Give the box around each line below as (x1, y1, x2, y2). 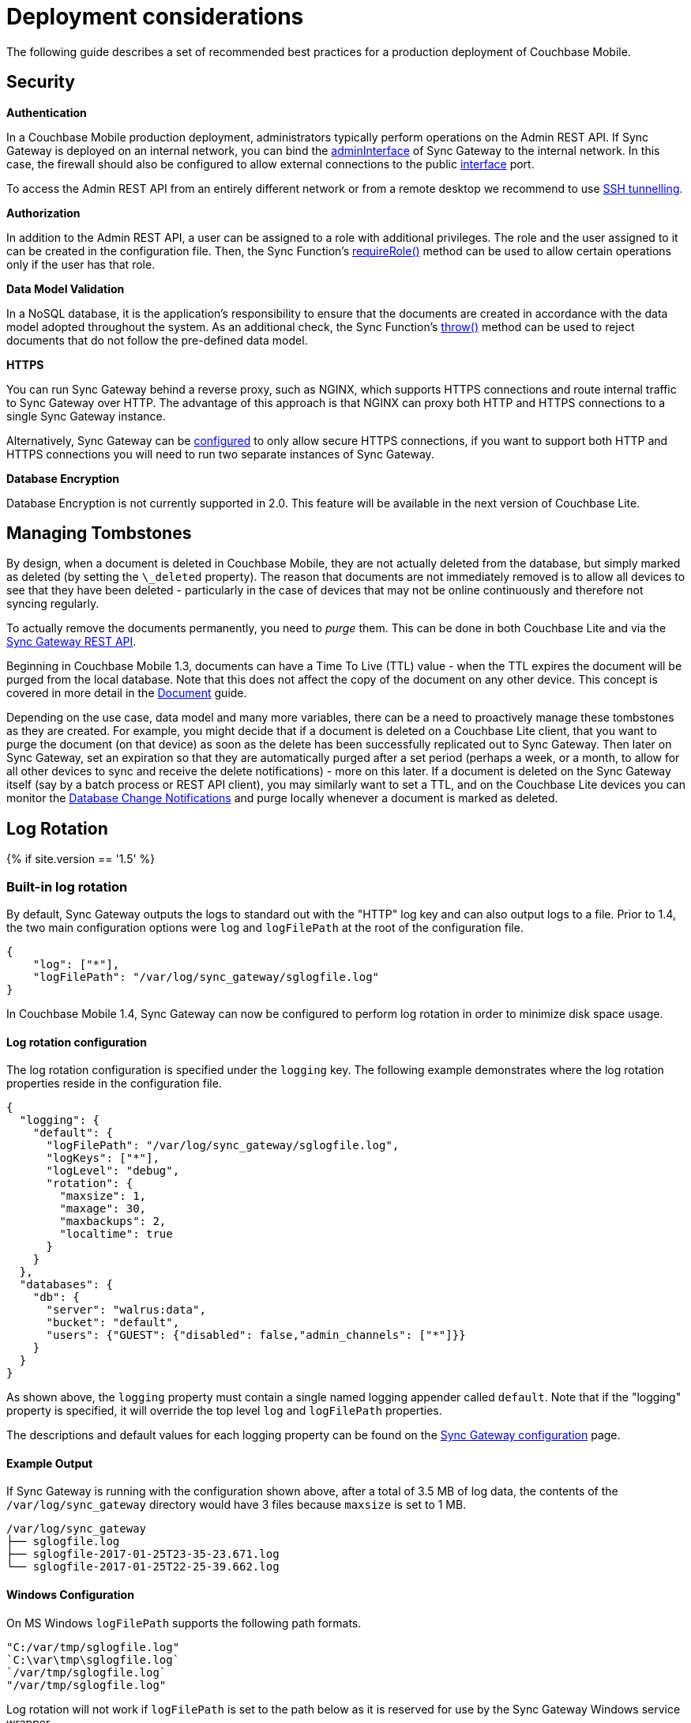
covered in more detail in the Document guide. (6, 686, 247, 700)
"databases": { (19, 1278, 113, 1291)
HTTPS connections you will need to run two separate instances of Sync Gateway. (6, 447, 434, 461)
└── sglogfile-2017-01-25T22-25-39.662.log (6, 1560, 280, 1574)
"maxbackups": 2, (59, 1215, 167, 1228)
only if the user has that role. (6, 257, 156, 271)
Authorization (6, 205, 81, 220)
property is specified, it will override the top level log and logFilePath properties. (6, 1404, 442, 1418)
